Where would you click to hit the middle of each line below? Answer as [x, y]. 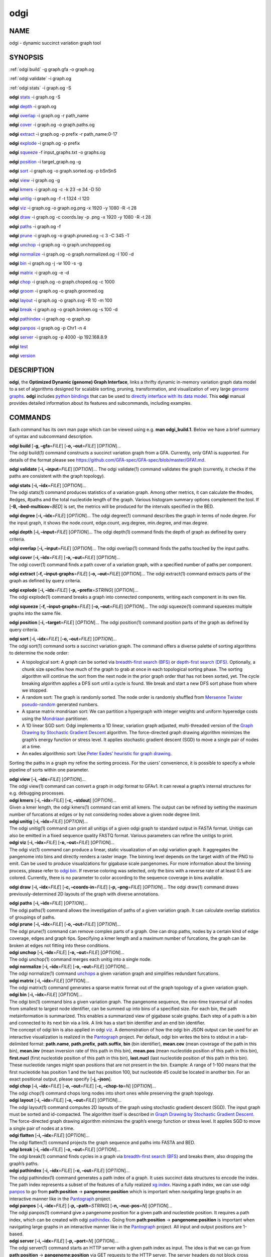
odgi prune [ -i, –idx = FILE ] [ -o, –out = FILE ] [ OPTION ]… [65, 924]
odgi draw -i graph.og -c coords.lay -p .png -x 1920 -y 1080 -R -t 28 [80, 217]
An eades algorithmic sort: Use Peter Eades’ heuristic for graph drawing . [97, 754]
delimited [19, 1044]
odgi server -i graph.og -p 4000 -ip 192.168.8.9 [58, 337]
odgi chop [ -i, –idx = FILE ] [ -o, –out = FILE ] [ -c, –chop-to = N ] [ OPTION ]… [83, 1086]
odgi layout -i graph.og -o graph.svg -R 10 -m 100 [61, 300]
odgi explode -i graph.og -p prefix [45, 143]
